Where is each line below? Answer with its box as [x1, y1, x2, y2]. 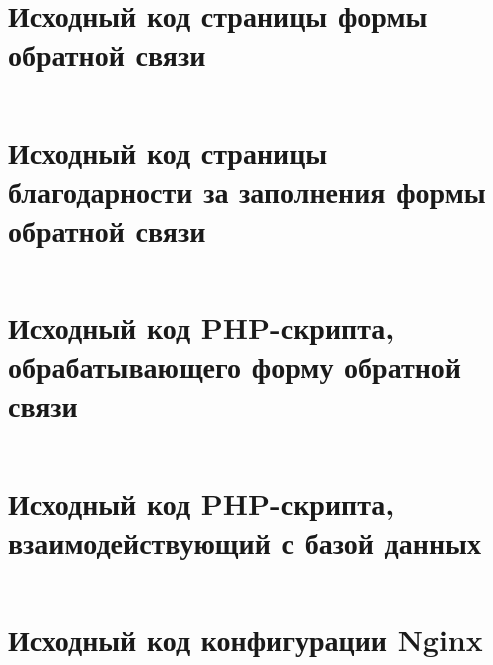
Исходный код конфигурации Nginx [8, 618, 483, 659]
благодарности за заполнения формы [8, 170, 486, 211]
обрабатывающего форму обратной [8, 346, 461, 387]
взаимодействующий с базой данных [8, 521, 481, 562]
